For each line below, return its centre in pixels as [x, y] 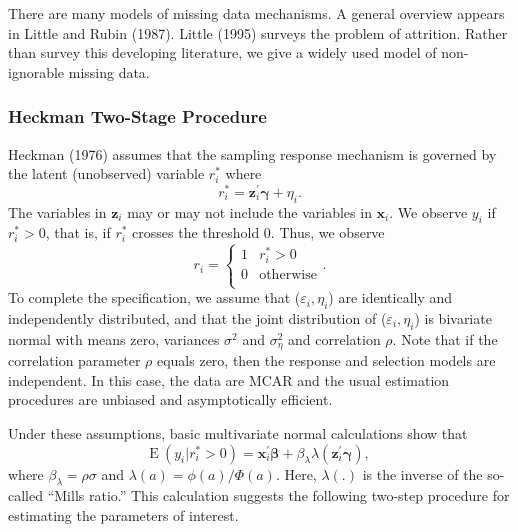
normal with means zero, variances [114, 338]
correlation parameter [74, 360]
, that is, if [78, 232]
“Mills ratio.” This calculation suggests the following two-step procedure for [278, 495]
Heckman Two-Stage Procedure [137, 116]
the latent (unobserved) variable [106, 173]
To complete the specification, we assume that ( [154, 297]
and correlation [334, 338]
